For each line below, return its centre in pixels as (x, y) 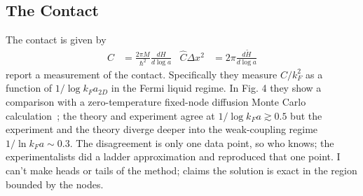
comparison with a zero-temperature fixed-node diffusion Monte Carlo (156, 101)
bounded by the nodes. (55, 184)
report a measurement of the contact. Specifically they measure (142, 74)
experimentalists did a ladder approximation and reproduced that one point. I (173, 156)
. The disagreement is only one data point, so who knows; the (202, 142)
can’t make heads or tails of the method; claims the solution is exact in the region (181, 170)
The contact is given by (56, 40)
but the (306, 115)
